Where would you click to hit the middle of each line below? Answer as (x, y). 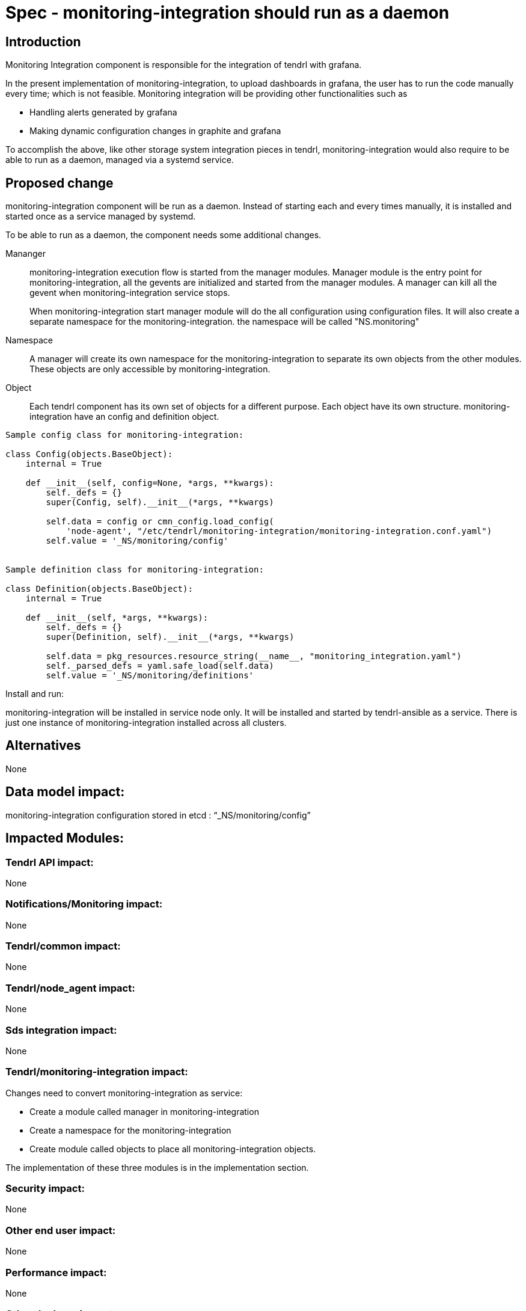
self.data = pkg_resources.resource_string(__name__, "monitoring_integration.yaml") (254, 656)
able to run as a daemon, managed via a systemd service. (120, 160)
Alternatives (43, 746)
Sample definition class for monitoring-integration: (135, 570)
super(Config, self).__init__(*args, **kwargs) (160, 502)
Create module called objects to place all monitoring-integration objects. (173, 1149)
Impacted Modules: (65, 838)
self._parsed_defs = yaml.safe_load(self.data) (160, 666)
